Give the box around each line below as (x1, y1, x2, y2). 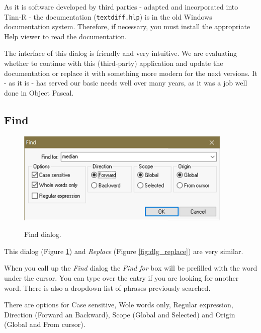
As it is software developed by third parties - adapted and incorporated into (4, 2, 238, 12)
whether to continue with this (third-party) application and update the (4, 58, 223, 68)
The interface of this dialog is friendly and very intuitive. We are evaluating (4, 48, 237, 58)
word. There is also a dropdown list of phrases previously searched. (4, 282, 211, 293)
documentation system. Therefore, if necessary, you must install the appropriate (4, 21, 250, 32)
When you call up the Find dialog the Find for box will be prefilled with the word (4, 263, 257, 273)
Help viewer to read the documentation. (4, 31, 127, 41)
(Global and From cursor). (4, 319, 85, 329)
